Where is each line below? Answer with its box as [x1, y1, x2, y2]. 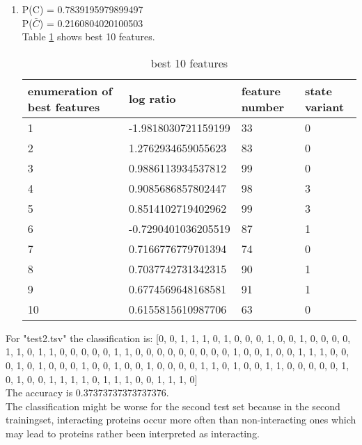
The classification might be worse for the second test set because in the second [6, 398, 340, 413]
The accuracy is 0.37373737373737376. [6, 385, 169, 400]
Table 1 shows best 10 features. [22, 29, 155, 44]
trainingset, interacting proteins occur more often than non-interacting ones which [6, 412, 356, 427]
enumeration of [27, 82, 113, 99]
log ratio [128, 90, 176, 107]
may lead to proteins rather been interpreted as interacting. [6, 426, 260, 440]
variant [304, 98, 345, 115]
